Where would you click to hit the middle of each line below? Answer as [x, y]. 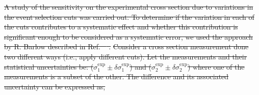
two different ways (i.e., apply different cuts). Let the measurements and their [126, 56]
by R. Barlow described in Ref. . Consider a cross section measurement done [126, 46]
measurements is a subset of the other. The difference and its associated [116, 76]
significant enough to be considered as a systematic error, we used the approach [128, 36]
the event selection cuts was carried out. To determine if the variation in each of [129, 17]
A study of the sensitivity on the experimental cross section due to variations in [129, 7]
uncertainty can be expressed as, [55, 86]
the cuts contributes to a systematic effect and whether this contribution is [121, 27]
